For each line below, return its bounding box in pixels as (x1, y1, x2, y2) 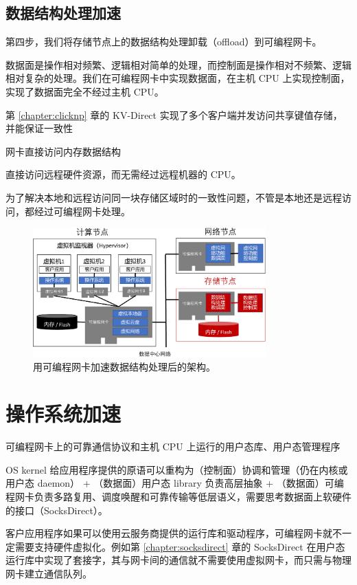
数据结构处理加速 (5, 2, 121, 23)
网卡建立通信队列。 (5, 566, 92, 580)
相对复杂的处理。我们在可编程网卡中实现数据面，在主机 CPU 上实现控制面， (5, 71, 350, 85)
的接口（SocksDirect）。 (5, 503, 108, 517)
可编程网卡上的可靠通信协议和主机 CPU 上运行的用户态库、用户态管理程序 (5, 439, 341, 454)
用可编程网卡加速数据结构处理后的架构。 (33, 359, 216, 373)
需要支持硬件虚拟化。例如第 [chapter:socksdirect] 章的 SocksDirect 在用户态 (14, 539, 345, 553)
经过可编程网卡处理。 (34, 203, 130, 218)
